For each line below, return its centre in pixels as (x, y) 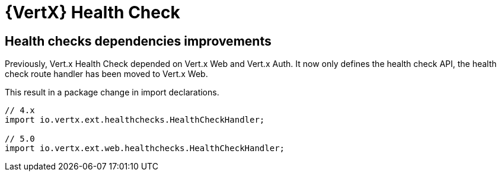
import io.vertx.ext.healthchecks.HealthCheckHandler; (135, 120)
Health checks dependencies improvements (138, 41)
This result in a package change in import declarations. (112, 92)
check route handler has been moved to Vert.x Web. (106, 74)
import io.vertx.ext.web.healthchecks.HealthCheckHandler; (145, 148)
